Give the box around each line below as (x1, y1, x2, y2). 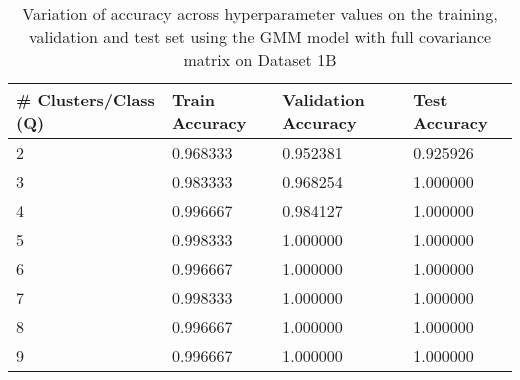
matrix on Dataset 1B (183, 48, 337, 71)
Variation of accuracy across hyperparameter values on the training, (22, 2, 498, 25)
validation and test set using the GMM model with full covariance (28, 25, 492, 48)
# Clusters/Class (16, 88, 155, 111)
